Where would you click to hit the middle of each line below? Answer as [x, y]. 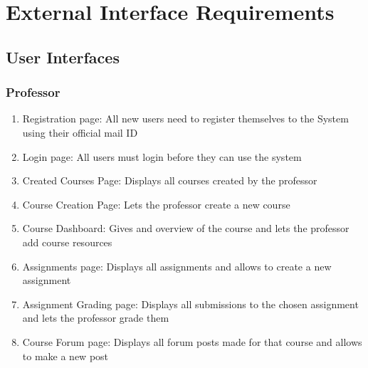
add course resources [67, 242]
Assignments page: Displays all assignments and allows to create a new [177, 266]
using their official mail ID [80, 132]
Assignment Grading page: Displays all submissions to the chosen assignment [190, 304]
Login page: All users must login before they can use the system [162, 156]
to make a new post [65, 356]
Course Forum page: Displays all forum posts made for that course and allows [192, 341]
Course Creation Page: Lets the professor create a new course [156, 204]
